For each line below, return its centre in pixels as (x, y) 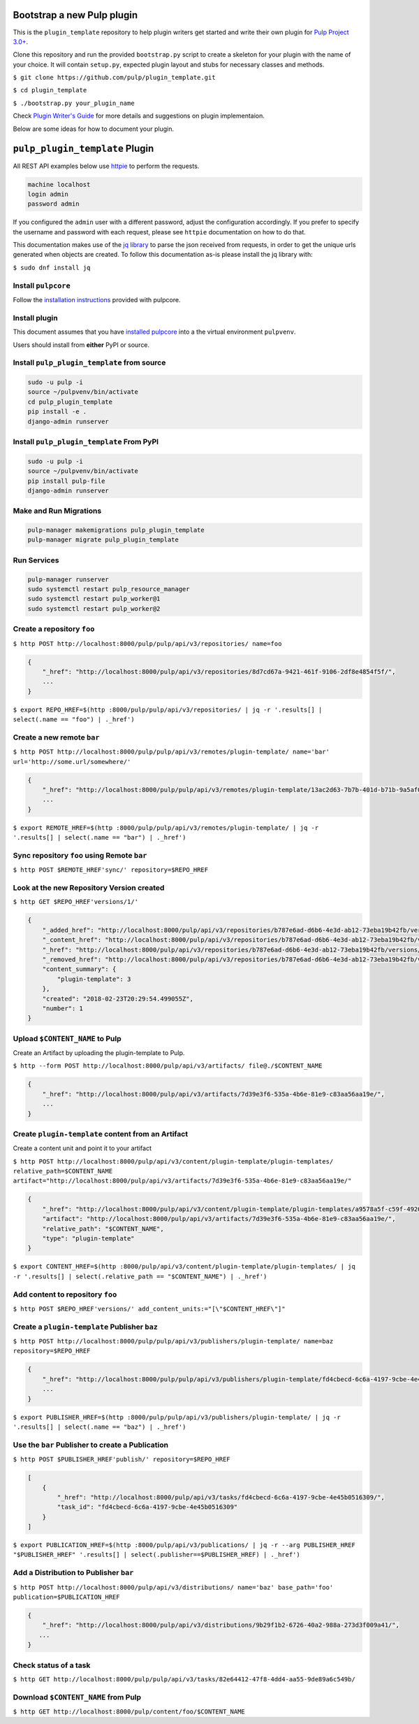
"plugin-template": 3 (94, 979)
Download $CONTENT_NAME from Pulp (77, 1697)
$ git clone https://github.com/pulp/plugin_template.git (114, 78)
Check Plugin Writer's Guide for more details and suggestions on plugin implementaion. (139, 116)
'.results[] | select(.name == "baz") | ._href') (100, 1427)
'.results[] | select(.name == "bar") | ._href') (100, 838)
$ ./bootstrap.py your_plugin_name (74, 103)
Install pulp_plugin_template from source (89, 362)
